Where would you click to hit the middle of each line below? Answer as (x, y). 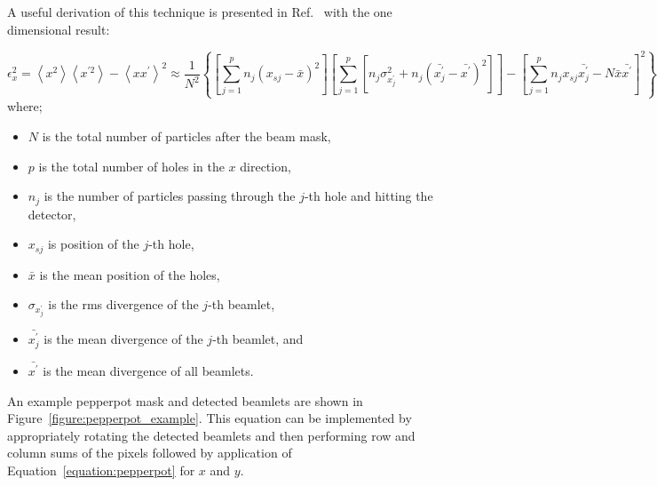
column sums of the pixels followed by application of (150, 453)
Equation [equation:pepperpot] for (101, 470)
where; (25, 106)
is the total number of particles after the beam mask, (186, 135)
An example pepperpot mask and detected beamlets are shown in (185, 400)
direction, (265, 166)
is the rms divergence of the (123, 304)
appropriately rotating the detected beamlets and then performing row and (211, 435)
